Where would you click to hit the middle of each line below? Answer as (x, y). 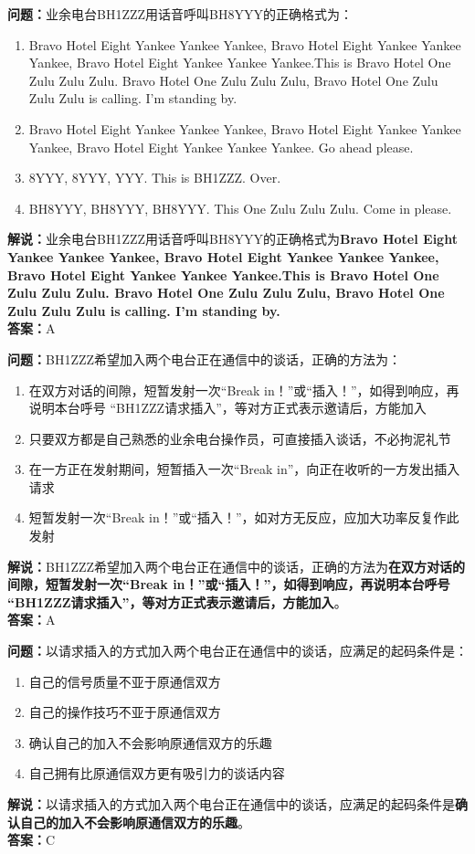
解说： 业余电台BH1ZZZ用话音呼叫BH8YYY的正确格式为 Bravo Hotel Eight (232, 239)
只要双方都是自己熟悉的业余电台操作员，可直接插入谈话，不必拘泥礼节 (240, 438)
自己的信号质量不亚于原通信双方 (125, 681)
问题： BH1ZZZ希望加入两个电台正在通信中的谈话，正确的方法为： (205, 358)
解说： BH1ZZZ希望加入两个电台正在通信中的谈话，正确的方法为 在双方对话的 (237, 566)
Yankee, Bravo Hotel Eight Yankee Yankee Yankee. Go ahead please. (221, 147)
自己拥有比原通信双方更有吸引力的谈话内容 (157, 773)
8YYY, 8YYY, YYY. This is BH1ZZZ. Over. (155, 178)
